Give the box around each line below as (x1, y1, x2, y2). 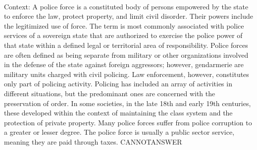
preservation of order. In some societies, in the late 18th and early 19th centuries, (4, 98, 251, 108)
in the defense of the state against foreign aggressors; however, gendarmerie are (4, 59, 244, 70)
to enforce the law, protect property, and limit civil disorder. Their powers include (4, 11, 253, 21)
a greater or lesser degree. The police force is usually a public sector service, (4, 127, 235, 137)
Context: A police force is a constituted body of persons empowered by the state (4, 1, 249, 11)
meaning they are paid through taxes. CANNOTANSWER (4, 136, 182, 147)
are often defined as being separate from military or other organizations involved (4, 49, 249, 60)
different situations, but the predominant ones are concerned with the (4, 88, 215, 98)
